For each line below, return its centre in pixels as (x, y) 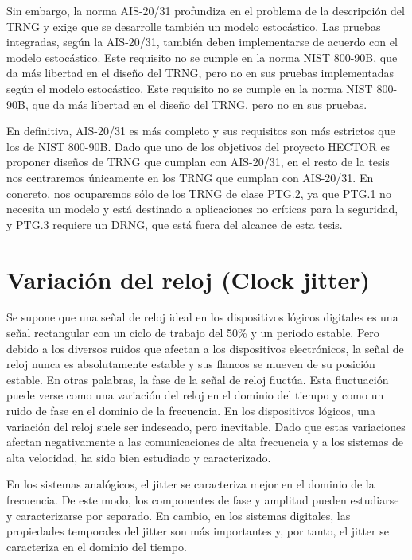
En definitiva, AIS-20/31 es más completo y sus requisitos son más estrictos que (201, 131)
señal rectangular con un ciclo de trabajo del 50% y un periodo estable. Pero (193, 333)
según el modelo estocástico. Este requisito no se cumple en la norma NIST (190, 88)
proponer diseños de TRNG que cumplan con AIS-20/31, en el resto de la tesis (198, 162)
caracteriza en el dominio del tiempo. (97, 546)
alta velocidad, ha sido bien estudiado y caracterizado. (139, 457)
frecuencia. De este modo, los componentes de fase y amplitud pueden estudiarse (203, 499)
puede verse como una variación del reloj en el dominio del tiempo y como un (195, 395)
